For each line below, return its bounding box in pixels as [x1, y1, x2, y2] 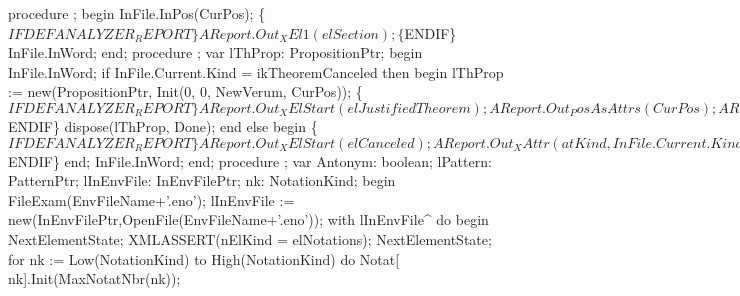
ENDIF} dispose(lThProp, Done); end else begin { [8, 115, 318, 136]
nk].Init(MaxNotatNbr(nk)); [8, 268, 181, 289]
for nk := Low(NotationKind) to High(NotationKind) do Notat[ [8, 248, 400, 269]
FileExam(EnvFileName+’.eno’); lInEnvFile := [8, 189, 295, 210]
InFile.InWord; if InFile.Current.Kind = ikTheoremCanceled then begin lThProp [8, 61, 504, 82]
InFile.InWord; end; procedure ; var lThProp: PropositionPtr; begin [8, 42, 423, 63]
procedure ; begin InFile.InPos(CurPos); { [8, 3, 266, 23]
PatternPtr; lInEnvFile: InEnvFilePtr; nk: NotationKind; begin [8, 170, 396, 191]
